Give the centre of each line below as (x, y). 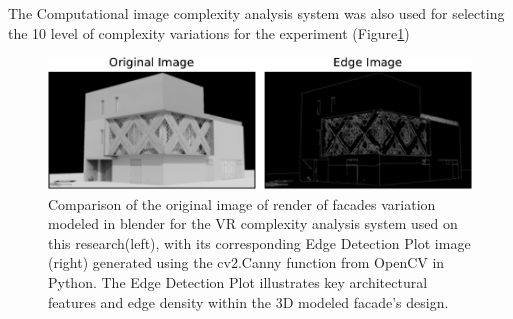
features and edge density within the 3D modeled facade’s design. (248, 301)
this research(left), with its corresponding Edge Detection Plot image (259, 242)
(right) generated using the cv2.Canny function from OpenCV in (246, 262)
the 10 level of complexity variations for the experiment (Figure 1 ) (209, 32)
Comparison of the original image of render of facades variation (242, 203)
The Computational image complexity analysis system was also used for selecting (256, 13)
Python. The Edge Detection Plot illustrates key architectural (238, 282)
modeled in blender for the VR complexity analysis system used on (253, 223)
